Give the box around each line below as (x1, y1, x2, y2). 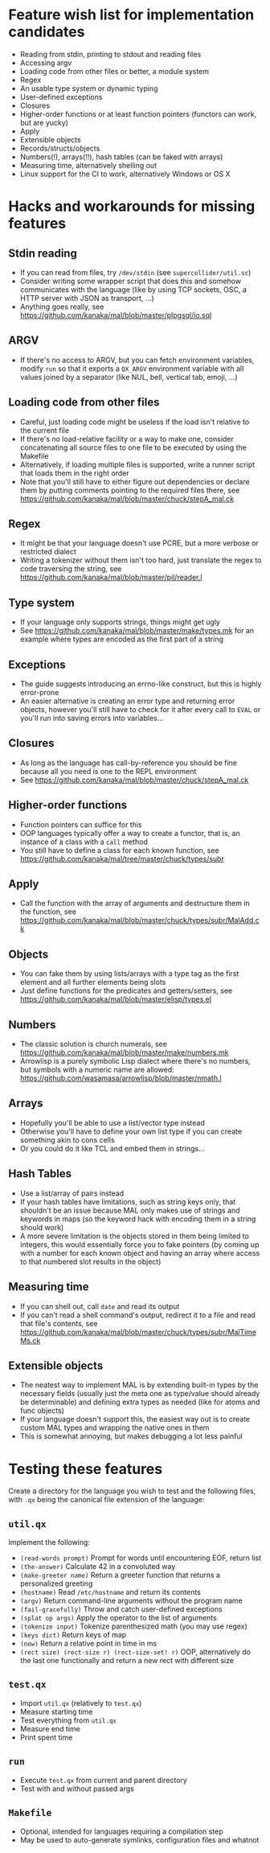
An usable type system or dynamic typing (19, 83, 158, 93)
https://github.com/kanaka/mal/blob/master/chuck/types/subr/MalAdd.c (19, 916, 260, 925)
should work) (19, 1222, 64, 1232)
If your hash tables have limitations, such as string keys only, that (19, 1196, 236, 1206)
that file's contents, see (19, 1318, 98, 1328)
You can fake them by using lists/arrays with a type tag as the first (19, 969, 239, 978)
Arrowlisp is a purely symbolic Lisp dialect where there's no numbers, (19, 1056, 251, 1066)
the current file (19, 425, 70, 435)
